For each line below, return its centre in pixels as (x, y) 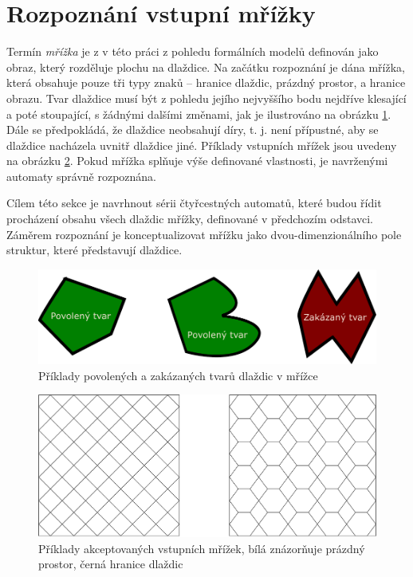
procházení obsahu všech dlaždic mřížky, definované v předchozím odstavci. (190, 219)
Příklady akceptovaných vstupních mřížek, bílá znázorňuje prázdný (202, 548)
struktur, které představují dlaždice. (94, 250)
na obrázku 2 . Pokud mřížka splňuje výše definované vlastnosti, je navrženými (197, 161)
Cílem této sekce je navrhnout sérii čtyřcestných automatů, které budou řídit (194, 203)
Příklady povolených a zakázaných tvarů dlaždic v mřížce (178, 375)
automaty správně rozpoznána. (82, 176)
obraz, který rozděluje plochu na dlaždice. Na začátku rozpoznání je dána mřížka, (206, 67)
